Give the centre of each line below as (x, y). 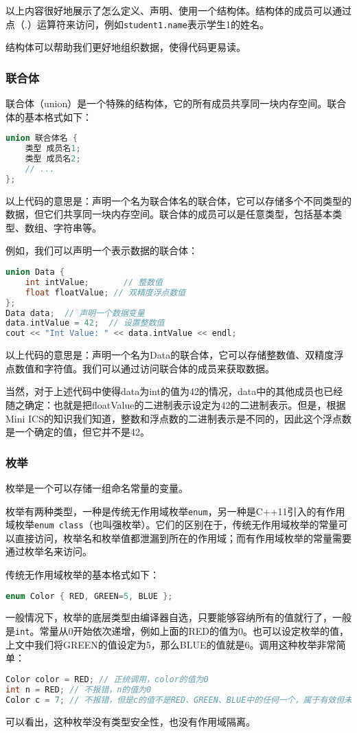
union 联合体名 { (42, 138)
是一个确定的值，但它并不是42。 (78, 432)
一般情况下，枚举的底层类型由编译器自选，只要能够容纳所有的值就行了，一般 (178, 617)
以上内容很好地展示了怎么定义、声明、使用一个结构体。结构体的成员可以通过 (178, 10)
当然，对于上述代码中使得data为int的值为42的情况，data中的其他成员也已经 (174, 391)
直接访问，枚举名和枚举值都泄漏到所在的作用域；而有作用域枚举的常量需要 (183, 538)
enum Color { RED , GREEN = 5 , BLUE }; (89, 596)
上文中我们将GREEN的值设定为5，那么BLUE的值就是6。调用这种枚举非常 (171, 644)
